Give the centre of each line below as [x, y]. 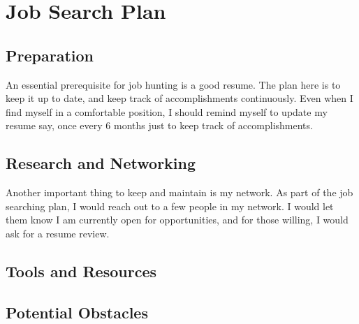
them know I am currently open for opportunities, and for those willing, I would [177, 220]
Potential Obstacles [77, 312]
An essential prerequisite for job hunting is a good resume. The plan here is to [173, 84]
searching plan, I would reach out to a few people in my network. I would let [170, 206]
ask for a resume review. [58, 233]
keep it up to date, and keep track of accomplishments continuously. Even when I [179, 98]
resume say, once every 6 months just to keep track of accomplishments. [159, 125]
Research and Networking [101, 163]
